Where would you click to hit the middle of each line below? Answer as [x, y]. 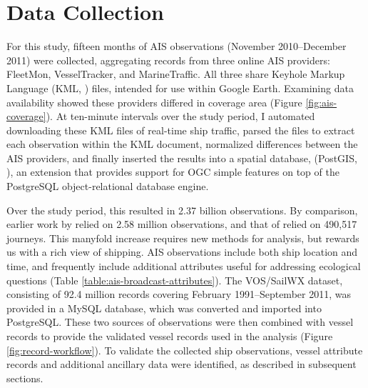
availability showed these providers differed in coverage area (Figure [154, 102]
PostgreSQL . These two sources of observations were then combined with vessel [180, 322]
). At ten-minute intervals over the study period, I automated [180, 116]
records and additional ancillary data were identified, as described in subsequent [182, 364]
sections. [25, 378]
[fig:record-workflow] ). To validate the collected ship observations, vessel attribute [185, 350]
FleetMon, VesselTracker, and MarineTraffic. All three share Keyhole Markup [176, 74]
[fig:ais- [321, 102]
